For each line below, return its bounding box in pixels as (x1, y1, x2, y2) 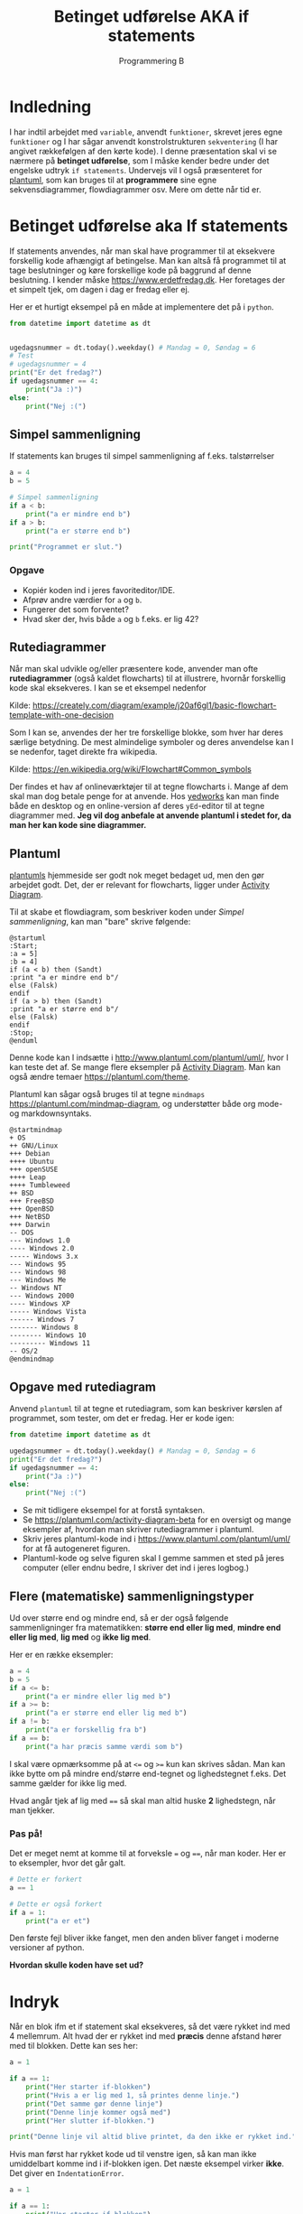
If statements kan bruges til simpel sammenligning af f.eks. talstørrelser (9, 451, 275, 461)
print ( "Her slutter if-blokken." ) (25, 2116, 155, 2126)
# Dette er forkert (9, 1875, 83, 1884)
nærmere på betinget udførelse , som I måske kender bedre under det (9, 155, 270, 166)
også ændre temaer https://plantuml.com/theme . (9, 1072, 191, 1083)
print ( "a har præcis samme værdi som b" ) (25, 1742, 183, 1751)
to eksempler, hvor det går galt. (9, 1857, 126, 1868)
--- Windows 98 (9, 1268, 67, 1277)
